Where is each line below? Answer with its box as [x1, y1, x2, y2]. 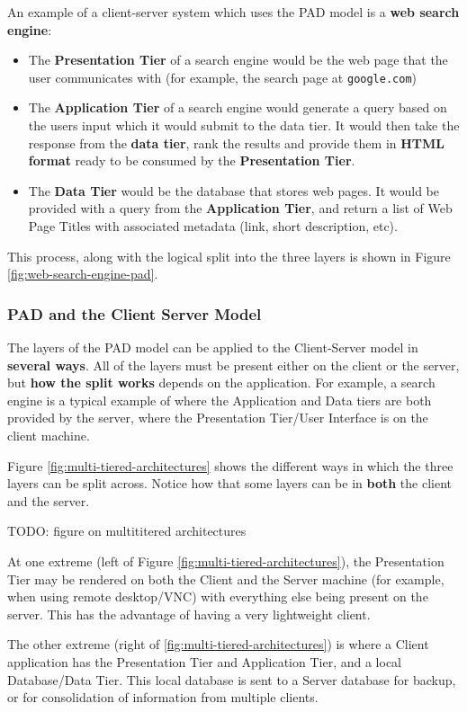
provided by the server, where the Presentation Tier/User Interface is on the [7, 408, 428, 427]
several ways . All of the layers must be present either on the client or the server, [7, 355, 460, 374]
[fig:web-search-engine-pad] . [7, 264, 158, 283]
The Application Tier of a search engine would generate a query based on [28, 98, 447, 117]
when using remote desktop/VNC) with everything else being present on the [7, 587, 428, 606]
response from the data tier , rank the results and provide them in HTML [28, 133, 445, 152]
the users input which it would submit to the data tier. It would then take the [28, 116, 460, 135]
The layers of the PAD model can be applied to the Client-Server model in [7, 338, 418, 356]
